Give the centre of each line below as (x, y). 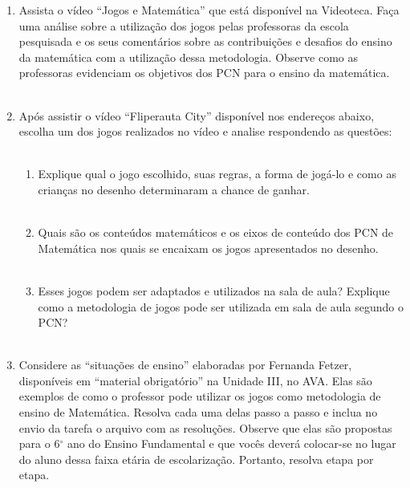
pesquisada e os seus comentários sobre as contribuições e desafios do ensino (205, 41)
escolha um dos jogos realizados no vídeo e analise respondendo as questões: (205, 131)
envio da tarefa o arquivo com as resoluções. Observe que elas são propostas (205, 427)
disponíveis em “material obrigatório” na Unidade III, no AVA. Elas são (195, 380)
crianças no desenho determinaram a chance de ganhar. (174, 189)
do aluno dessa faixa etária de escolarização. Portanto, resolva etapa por (196, 459)
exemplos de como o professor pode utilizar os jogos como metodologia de (200, 396)
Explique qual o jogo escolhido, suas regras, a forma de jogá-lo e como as (217, 174)
